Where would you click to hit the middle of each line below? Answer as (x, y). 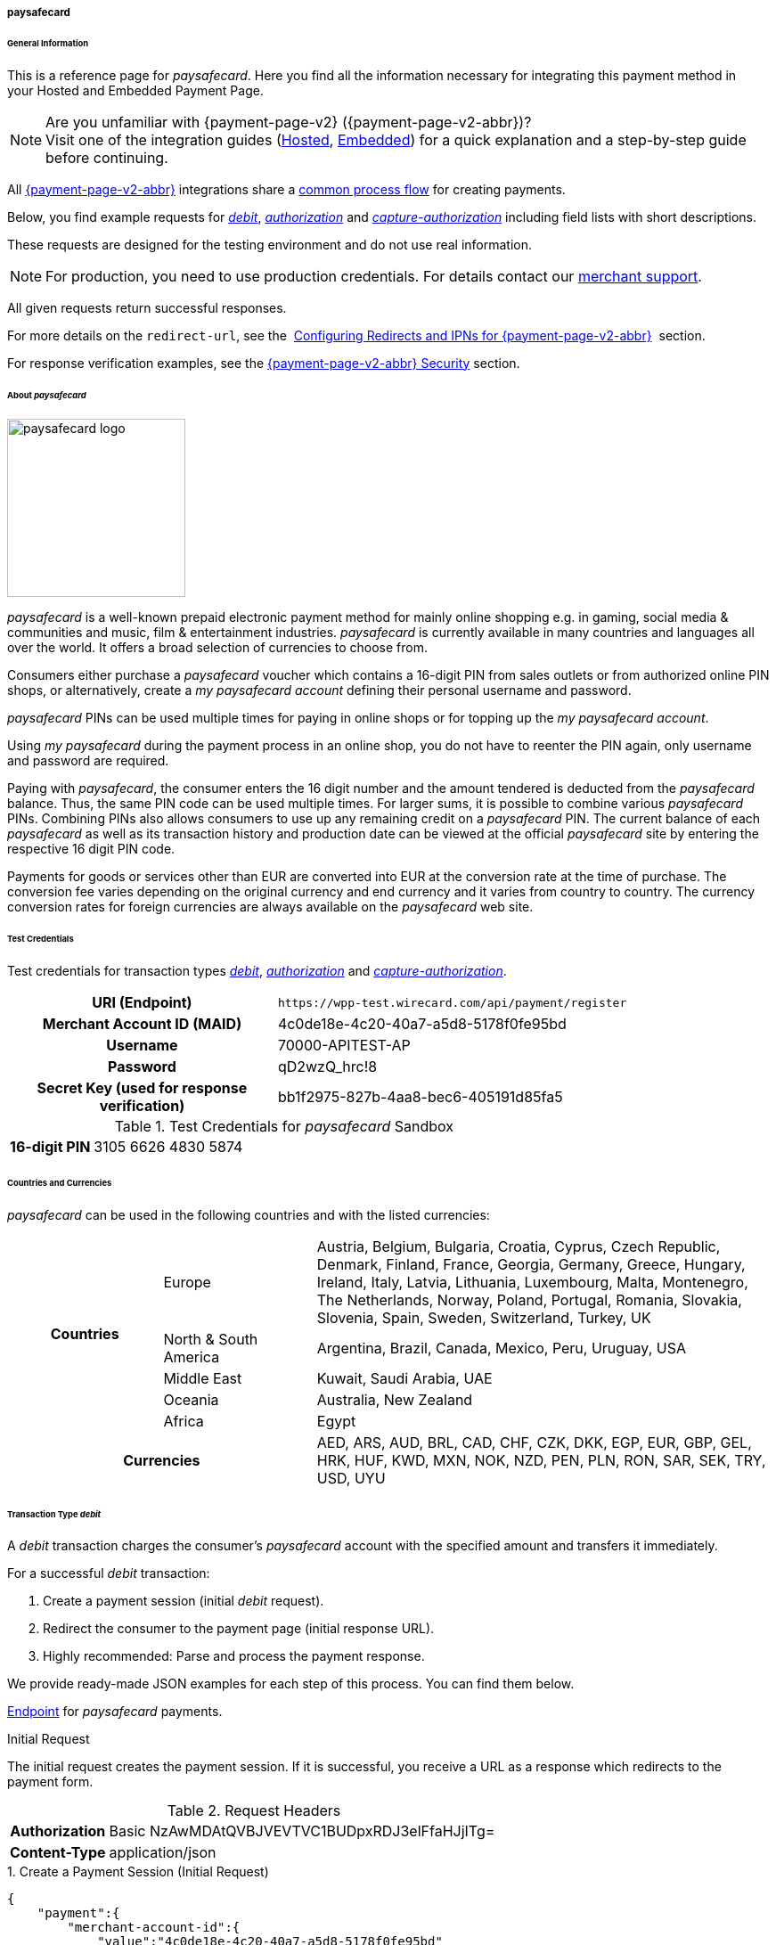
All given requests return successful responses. (147, 307)
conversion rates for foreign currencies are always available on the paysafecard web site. (270, 907)
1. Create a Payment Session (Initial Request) (138, 1872)
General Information (48, 43)
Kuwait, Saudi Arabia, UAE (404, 1378)
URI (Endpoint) (142, 1003)
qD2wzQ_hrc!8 (327, 1067)
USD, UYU (351, 1478)
